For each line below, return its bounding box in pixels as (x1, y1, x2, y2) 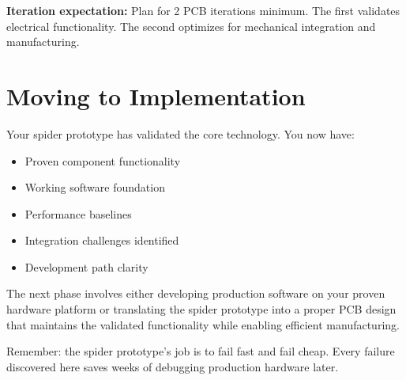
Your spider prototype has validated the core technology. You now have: (6, 125, 355, 142)
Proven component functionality (24, 152, 181, 169)
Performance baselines (24, 205, 132, 222)
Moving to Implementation (6, 79, 306, 112)
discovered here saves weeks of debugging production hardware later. (6, 358, 339, 374)
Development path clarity (24, 258, 148, 275)
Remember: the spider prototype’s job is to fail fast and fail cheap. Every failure (6, 343, 395, 359)
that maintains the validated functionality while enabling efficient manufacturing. (6, 316, 400, 332)
